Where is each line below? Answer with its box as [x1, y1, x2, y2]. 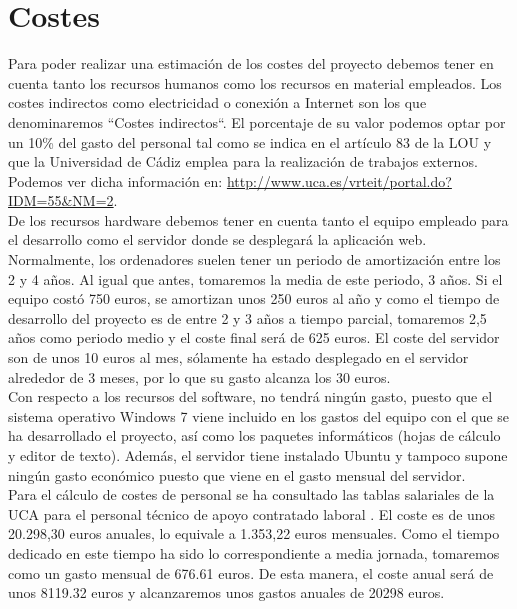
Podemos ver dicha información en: [8, 170, 223, 191]
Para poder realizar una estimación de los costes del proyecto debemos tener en [8, 53, 494, 74]
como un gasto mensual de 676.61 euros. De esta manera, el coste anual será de [8, 562, 494, 583]
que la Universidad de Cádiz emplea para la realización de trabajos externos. [8, 151, 478, 172]
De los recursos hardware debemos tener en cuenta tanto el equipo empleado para [8, 209, 509, 230]
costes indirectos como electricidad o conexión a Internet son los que [8, 92, 427, 113]
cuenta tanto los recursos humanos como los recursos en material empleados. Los [8, 72, 502, 93]
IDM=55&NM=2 [8, 190, 114, 211]
